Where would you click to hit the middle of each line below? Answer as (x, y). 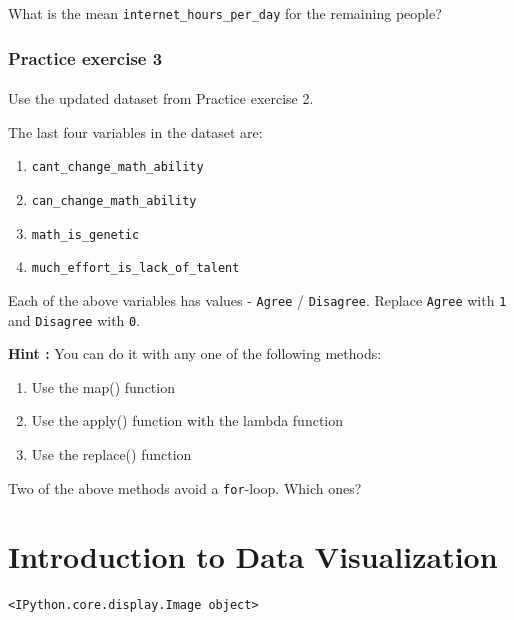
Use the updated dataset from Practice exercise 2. (161, 98)
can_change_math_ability (114, 200)
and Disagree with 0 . (74, 319)
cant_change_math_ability (117, 167)
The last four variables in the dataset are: (135, 131)
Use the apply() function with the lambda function (187, 420)
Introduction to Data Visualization (253, 556)
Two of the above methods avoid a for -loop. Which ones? (185, 487)
